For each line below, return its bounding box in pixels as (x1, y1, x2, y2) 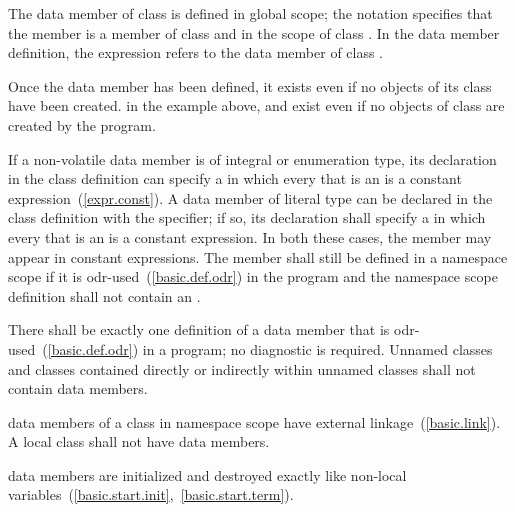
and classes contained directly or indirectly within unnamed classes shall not (8, 358, 476, 379)
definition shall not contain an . (8, 285, 201, 306)
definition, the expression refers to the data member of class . (8, 42, 384, 63)
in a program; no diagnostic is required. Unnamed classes (142, 338, 493, 359)
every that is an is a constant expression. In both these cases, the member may (8, 226, 492, 247)
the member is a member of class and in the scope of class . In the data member (8, 22, 500, 43)
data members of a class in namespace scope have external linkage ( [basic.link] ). (8, 411, 501, 432)
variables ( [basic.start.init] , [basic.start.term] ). (8, 484, 294, 505)
